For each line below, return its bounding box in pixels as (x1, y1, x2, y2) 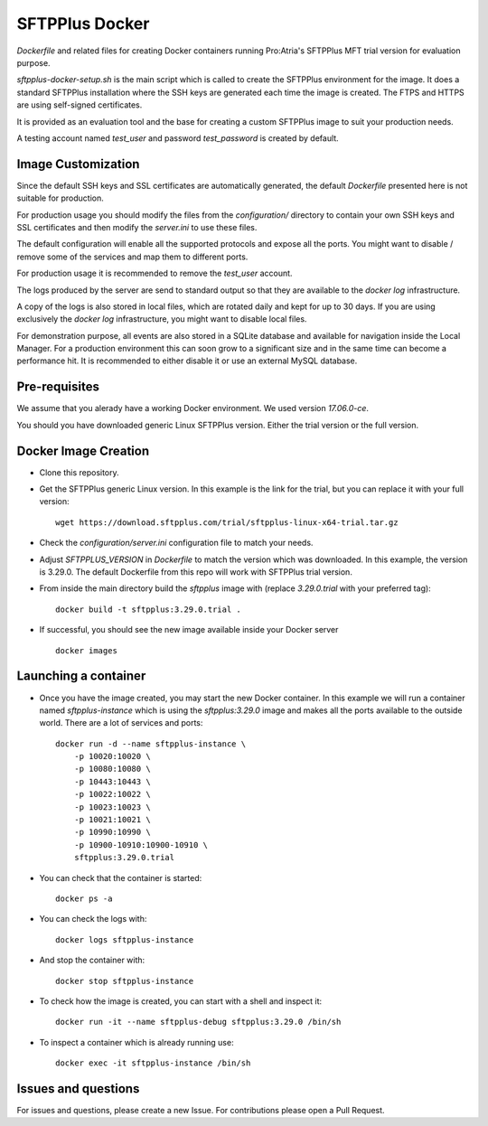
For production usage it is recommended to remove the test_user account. (16, 267, 293, 279)
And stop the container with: (39, 954, 145, 966)
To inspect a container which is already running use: (39, 1037, 234, 1047)
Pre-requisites (16, 380, 99, 395)
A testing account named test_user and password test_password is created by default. (16, 132, 339, 144)
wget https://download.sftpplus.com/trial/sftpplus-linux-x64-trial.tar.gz (55, 517, 399, 528)
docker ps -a (55, 893, 113, 904)
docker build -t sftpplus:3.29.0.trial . (55, 604, 241, 615)
